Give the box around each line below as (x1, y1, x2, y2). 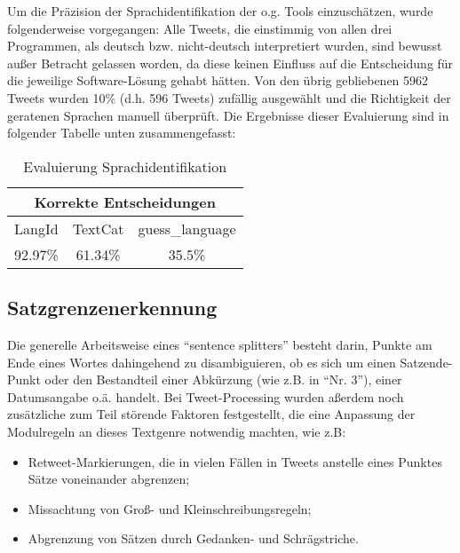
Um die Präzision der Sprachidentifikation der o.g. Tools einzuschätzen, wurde (7, 2, 433, 20)
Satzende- (400, 352, 453, 371)
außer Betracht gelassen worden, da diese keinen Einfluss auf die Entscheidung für (7, 53, 454, 72)
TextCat (72, 217, 124, 239)
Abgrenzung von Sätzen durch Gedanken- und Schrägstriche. (28, 529, 359, 548)
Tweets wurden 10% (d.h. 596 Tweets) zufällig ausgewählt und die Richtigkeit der (7, 88, 451, 107)
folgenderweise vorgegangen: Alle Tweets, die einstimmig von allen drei (7, 19, 393, 37)
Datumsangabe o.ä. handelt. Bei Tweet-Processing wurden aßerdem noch (7, 387, 404, 406)
